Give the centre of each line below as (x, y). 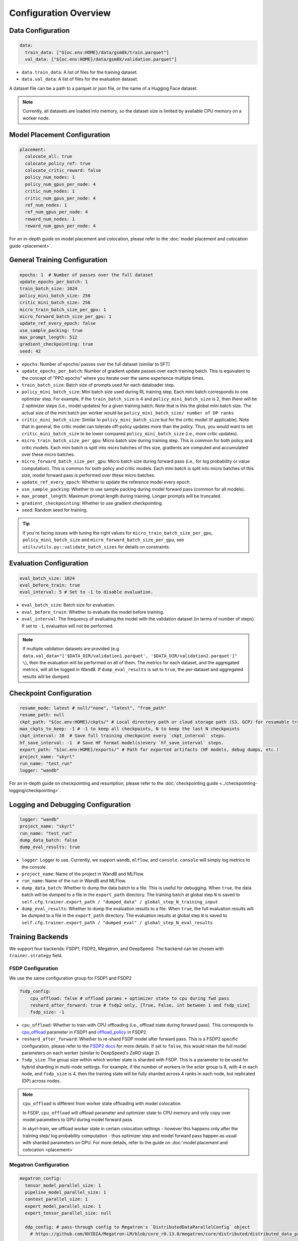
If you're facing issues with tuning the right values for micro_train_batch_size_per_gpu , (118, 533)
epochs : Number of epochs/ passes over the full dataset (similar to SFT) (96, 364)
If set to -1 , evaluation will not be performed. (68, 626)
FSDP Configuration (34, 968)
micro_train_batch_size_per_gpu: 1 (63, 310)
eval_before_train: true (50, 585)
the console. (34, 867)
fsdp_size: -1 (47, 1012)
